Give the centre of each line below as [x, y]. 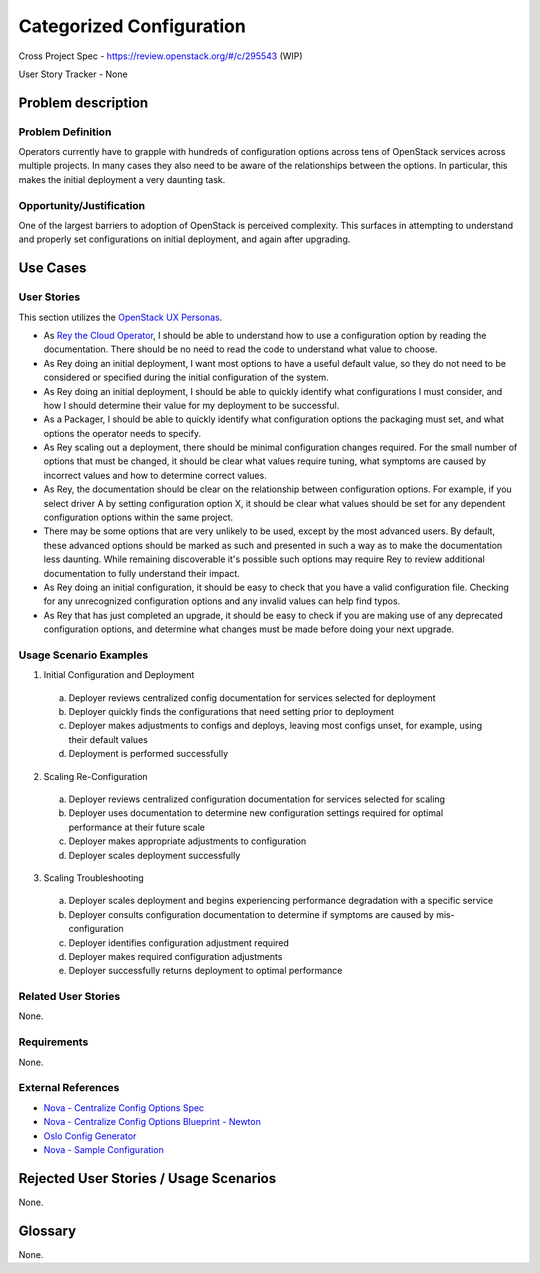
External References [69, 1088]
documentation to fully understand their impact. [141, 573]
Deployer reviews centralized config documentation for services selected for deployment [252, 697]
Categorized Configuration [132, 26]
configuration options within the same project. [138, 517]
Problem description [83, 102]
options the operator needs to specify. [122, 433]
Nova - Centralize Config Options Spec [124, 1107]
